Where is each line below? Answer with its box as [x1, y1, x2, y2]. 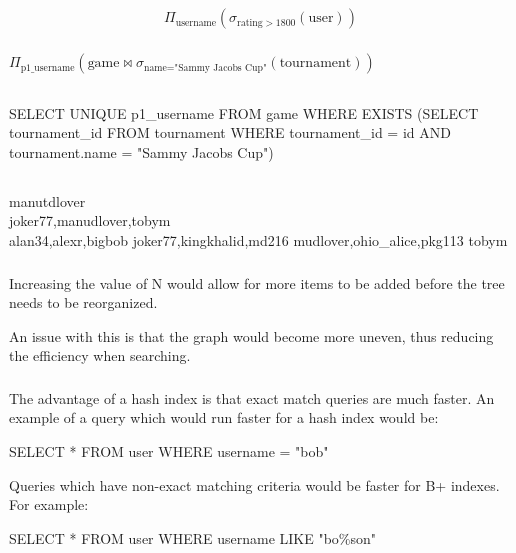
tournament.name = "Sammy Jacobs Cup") [9, 141, 274, 162]
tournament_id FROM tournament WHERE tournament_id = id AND [9, 122, 451, 143]
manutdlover [9, 190, 86, 211]
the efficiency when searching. [9, 345, 191, 366]
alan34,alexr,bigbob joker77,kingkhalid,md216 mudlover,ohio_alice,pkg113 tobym [9, 230, 508, 251]
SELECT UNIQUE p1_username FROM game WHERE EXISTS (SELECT [9, 102, 479, 123]
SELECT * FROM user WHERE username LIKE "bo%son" [9, 527, 377, 548]
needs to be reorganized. [9, 292, 158, 313]
